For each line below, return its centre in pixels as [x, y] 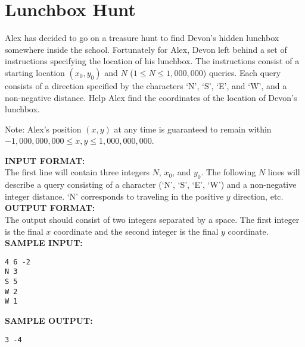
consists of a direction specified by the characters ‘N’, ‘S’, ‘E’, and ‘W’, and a [146, 85]
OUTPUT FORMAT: [50, 208]
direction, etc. [258, 196]
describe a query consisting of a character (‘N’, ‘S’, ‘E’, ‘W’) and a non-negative [151, 184]
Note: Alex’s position [43, 129]
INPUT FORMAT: [45, 160]
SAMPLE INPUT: [44, 243]
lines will [284, 172]
